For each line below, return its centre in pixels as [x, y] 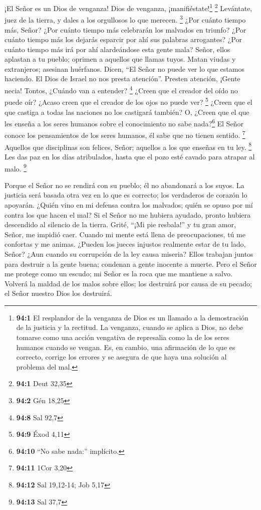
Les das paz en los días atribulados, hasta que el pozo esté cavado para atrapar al [130, 156]
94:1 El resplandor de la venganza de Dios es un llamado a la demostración [132, 317]
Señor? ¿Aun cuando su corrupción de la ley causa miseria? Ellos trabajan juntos [129, 253]
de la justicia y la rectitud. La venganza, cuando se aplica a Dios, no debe [130, 327]
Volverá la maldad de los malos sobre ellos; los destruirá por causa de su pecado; [128, 283]
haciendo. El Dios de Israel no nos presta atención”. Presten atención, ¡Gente [122, 78]
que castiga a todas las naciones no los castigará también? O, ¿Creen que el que [127, 112]
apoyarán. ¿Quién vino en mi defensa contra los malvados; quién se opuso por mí [129, 204]
